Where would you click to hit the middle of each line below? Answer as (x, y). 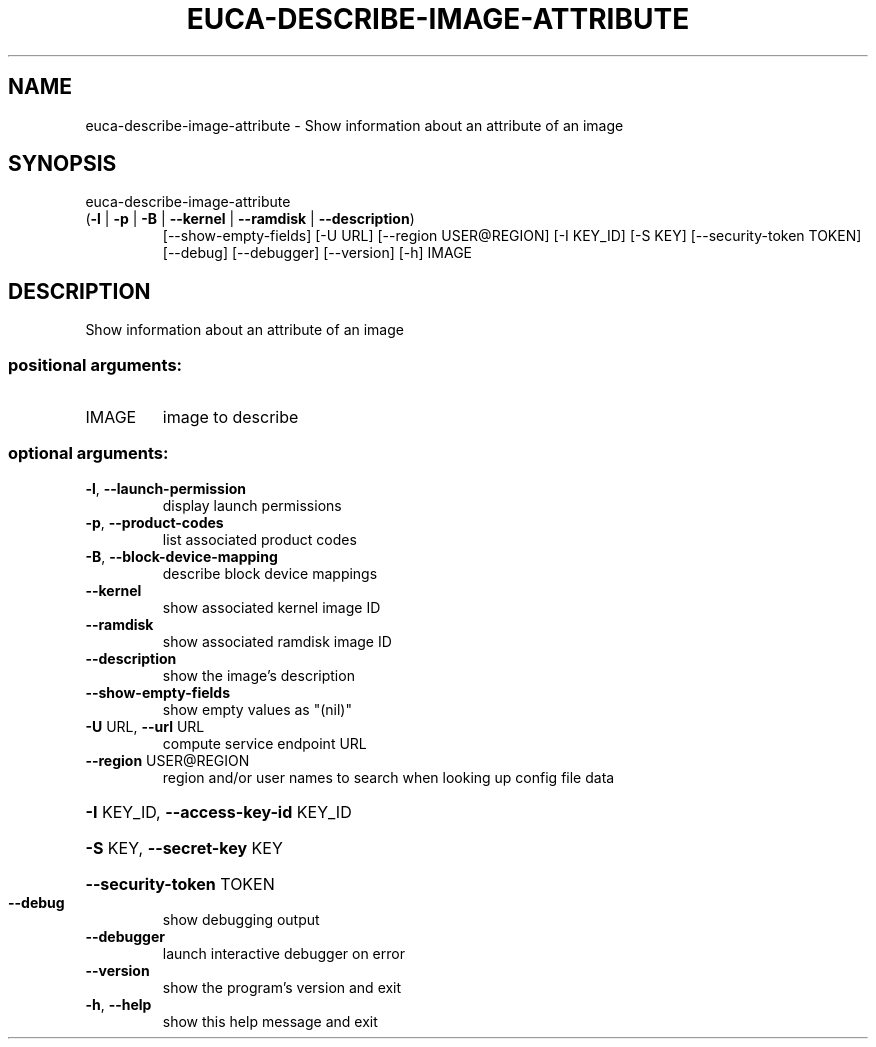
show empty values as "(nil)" (257, 709)
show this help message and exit (270, 1021)
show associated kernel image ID (271, 607)
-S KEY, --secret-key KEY (184, 847)
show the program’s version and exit (282, 987)
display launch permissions (252, 505)
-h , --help (118, 1004)
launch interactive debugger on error (283, 953)
